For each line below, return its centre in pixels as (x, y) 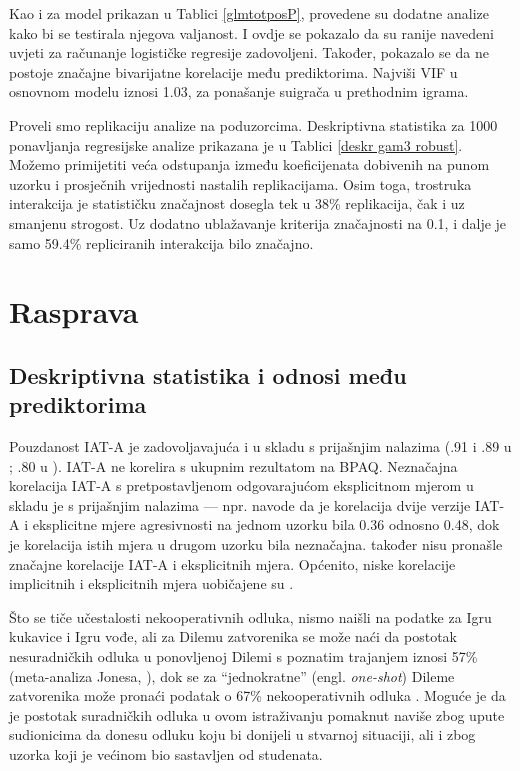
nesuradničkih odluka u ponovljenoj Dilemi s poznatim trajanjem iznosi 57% (243, 656)
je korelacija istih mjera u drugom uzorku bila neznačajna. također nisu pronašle (256, 544)
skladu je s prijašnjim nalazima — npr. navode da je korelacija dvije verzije (240, 504)
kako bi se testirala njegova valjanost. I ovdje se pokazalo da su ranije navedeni (251, 32)
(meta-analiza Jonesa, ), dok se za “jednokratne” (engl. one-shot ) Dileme (232, 675)
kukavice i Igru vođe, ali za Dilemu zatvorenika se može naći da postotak (233, 636)
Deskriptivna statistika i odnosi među (208, 374)
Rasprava (74, 311)
